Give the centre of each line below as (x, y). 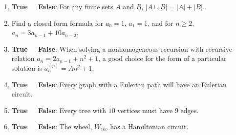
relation (23, 58)
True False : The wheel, (52, 126)
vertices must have (145, 110)
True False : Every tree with (59, 110)
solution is (27, 67)
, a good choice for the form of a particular (162, 58)
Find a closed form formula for (57, 23)
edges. (190, 110)
